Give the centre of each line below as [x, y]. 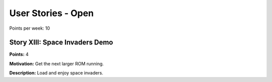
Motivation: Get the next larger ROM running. [57, 63]
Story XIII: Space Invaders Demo [61, 43]
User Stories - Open [52, 13]
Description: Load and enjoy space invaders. [56, 73]
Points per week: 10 [30, 28]
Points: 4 [19, 54]
